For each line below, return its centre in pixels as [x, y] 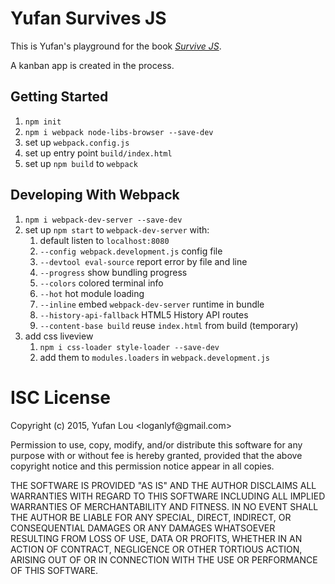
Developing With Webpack [95, 195]
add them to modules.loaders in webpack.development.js [154, 357]
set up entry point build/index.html [98, 153]
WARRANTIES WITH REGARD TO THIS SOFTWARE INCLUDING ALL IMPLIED [168, 496]
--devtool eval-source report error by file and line [143, 261]
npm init [43, 122]
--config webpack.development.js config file [131, 251]
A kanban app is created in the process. [92, 65]
